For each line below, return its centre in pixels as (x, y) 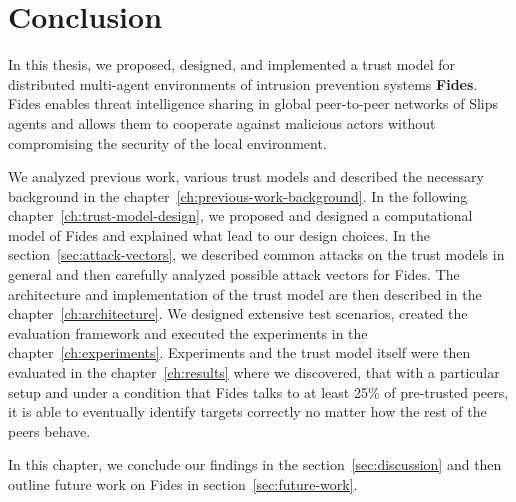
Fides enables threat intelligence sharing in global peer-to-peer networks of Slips (253, 103)
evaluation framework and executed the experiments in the (188, 332)
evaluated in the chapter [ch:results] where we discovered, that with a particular (254, 372)
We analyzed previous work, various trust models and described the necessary (246, 176)
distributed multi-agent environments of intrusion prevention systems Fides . (243, 83)
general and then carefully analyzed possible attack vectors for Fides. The (234, 274)
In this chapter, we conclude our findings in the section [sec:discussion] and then (255, 464)
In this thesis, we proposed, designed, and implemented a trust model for (232, 64)
